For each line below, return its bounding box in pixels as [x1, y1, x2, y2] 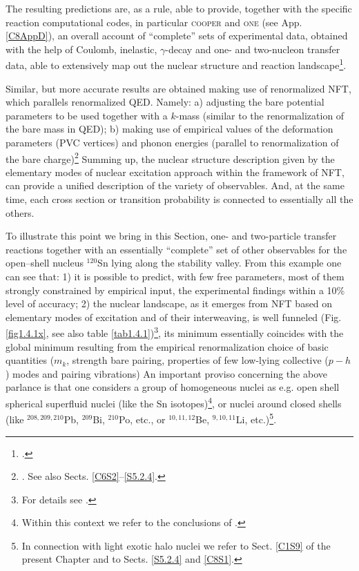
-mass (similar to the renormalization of [175, 108, 345, 122]
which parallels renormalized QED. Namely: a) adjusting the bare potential [6, 95, 324, 109]
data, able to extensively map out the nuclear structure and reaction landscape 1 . [6, 56, 347, 72]
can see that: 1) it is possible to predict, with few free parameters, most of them [6, 269, 345, 283]
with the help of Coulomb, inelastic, [6, 41, 157, 56]
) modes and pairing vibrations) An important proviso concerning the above [6, 366, 327, 380]
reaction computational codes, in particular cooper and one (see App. [6, 14, 302, 29]
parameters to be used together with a [6, 108, 168, 122]
